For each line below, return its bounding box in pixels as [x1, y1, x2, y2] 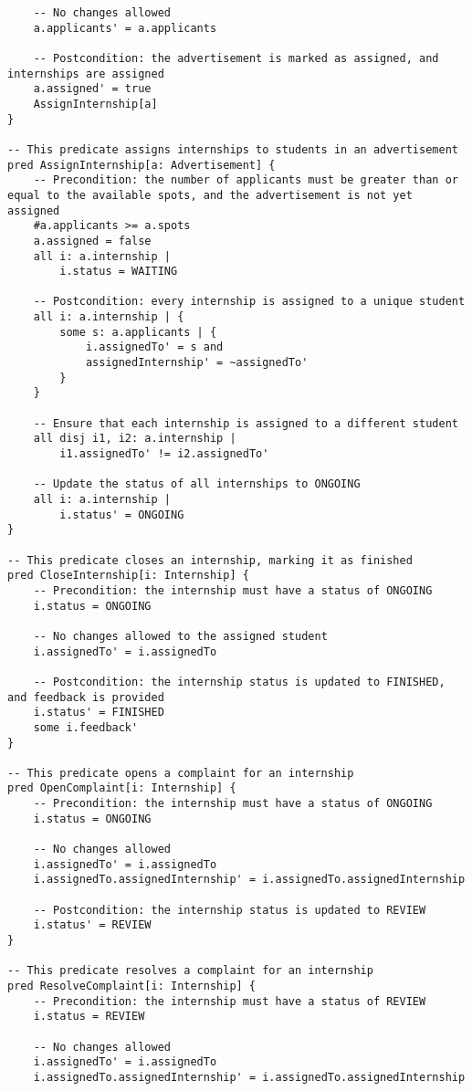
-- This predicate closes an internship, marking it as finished [7, 553, 413, 567]
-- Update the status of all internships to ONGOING [33, 477, 361, 491]
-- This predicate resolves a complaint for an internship [7, 964, 373, 978]
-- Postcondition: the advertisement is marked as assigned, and [33, 51, 439, 65]
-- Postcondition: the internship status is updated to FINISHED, [33, 675, 446, 688]
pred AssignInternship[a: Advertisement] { [7, 158, 276, 172]
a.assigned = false [33, 234, 152, 247]
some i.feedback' [33, 720, 139, 734]
